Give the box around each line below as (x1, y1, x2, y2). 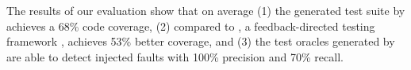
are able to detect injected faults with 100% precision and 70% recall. (6, 48, 344, 64)
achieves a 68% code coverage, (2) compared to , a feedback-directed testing (6, 17, 375, 34)
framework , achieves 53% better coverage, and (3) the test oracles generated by (6, 33, 395, 50)
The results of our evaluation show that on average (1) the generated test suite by (6, 2, 405, 18)
